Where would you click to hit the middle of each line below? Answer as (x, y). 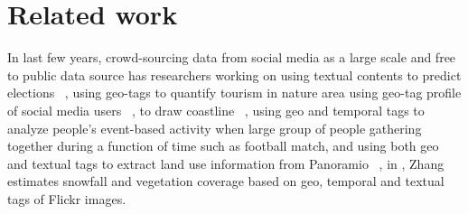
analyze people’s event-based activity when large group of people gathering (215, 128)
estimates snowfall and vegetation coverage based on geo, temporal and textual (226, 181)
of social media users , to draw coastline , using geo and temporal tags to (216, 110)
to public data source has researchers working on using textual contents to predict (234, 74)
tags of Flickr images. (67, 198)
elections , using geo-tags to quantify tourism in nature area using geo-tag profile (234, 93)
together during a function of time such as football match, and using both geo (223, 146)
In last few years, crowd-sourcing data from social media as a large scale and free (232, 57)
